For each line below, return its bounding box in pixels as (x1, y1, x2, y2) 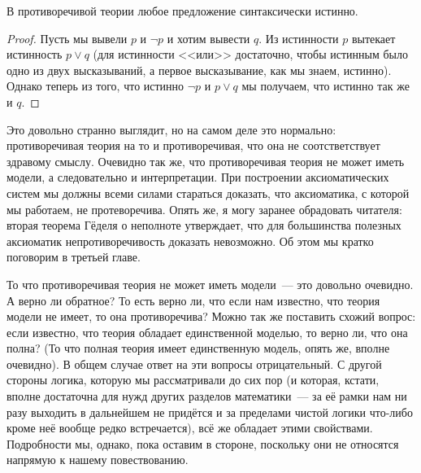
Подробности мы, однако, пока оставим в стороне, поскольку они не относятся (7, 435, 399, 452)
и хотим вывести (167, 29, 250, 46)
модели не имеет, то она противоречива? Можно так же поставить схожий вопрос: (7, 308, 416, 325)
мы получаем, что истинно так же (241, 77, 410, 94)
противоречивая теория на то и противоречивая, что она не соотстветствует (7, 137, 380, 154)
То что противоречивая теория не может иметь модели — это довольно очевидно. (7, 275, 414, 292)
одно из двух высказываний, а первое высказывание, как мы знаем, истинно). (7, 61, 392, 78)
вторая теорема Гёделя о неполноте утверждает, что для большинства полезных (7, 217, 401, 234)
